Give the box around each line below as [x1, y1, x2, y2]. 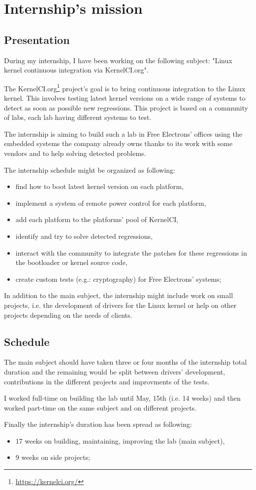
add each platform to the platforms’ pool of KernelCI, [15, 214, 179, 225]
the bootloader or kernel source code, [15, 257, 128, 267]
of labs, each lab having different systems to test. [4, 112, 152, 122]
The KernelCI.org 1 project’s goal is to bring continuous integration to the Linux [4, 81, 246, 93]
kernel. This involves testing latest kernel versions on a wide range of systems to [4, 93, 246, 103]
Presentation [4, 32, 70, 47]
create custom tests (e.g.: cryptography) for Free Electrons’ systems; [15, 273, 222, 284]
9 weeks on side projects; [15, 452, 90, 462]
